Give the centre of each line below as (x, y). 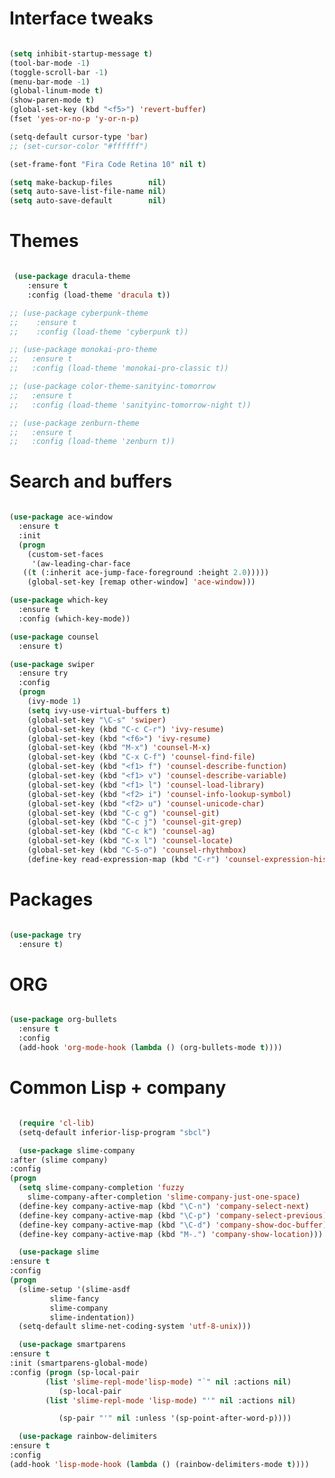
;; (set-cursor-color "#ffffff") (79, 146)
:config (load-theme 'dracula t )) (99, 295)
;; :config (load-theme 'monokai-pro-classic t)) (119, 368)
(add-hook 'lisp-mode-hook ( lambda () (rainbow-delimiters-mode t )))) (159, 1464)
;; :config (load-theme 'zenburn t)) (92, 442)
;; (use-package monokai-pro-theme (83, 350)
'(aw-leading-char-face (81, 563)
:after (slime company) (59, 1160)
